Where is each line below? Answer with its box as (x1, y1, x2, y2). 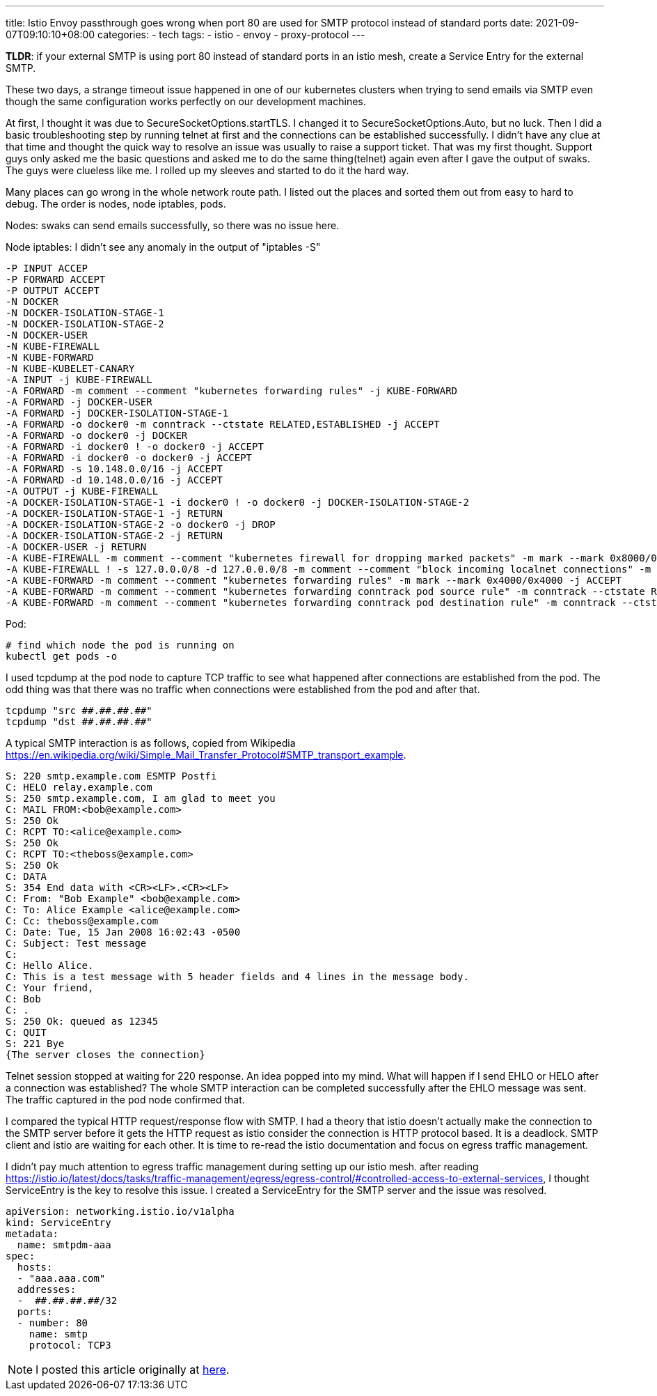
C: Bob (6, 993, 41, 1005)
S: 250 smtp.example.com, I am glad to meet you (6, 793, 276, 804)
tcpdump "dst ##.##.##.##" (6, 716, 152, 727)
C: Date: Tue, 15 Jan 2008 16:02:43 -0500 (6, 926, 241, 938)
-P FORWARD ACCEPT (6, 274, 106, 285)
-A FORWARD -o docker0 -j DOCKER (6, 430, 188, 441)
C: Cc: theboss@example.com (6, 915, 159, 926)
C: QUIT (6, 1027, 47, 1038)
